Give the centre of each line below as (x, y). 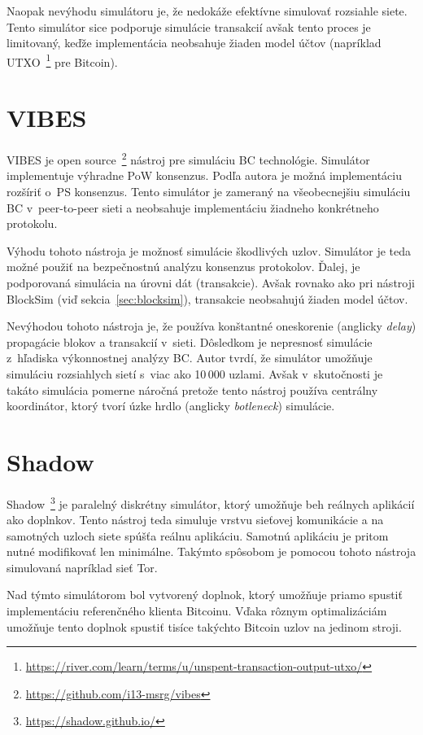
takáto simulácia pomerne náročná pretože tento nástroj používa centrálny (192, 389)
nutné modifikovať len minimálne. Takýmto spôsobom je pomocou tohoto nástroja (211, 551)
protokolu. (32, 223)
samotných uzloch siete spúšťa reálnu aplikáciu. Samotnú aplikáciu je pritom (198, 535)
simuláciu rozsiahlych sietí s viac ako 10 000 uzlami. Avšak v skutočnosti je (195, 373)
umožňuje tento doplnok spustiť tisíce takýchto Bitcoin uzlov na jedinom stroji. (204, 626)
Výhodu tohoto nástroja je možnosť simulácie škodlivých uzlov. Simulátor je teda (209, 250)
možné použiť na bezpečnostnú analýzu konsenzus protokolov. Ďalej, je (183, 267)
